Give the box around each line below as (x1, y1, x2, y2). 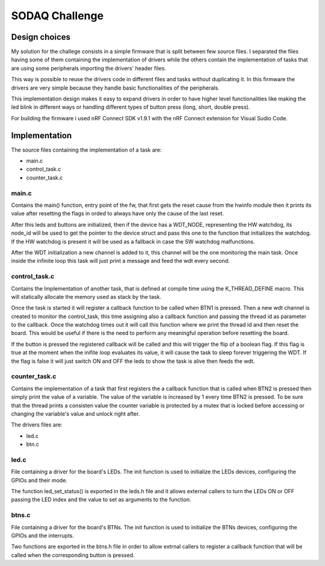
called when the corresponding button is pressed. (11, 551, 135, 559)
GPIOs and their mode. (11, 476, 67, 484)
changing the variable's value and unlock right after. (11, 410, 140, 417)
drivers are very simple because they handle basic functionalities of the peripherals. (11, 84, 220, 91)
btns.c (11, 511, 31, 520)
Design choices (11, 32, 71, 42)
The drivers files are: (11, 421, 63, 428)
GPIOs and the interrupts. (11, 532, 75, 539)
